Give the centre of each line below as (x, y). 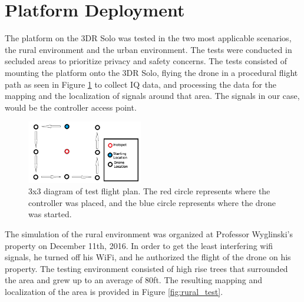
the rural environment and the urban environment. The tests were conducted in (148, 49)
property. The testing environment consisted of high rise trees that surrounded (146, 268)
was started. (50, 214)
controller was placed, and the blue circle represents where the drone (152, 202)
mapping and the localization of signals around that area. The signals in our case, (152, 96)
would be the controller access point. (71, 107)
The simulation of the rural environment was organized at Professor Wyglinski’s (149, 233)
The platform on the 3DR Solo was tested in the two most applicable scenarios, (148, 38)
